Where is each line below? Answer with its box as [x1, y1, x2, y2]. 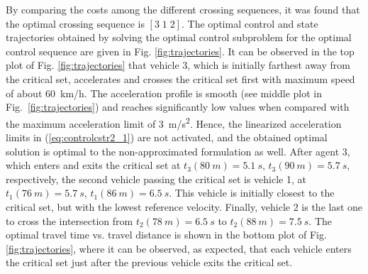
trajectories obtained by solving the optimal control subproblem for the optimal [6, 30, 352, 45]
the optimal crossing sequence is [6, 16, 145, 31]
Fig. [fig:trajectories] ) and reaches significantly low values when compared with [6, 99, 350, 114]
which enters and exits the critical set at [6, 158, 181, 172]
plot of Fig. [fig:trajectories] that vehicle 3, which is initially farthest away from [6, 57, 350, 72]
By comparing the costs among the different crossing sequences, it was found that [6, 2, 360, 16]
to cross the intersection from [6, 213, 133, 228]
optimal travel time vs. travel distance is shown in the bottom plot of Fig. [6, 227, 327, 242]
